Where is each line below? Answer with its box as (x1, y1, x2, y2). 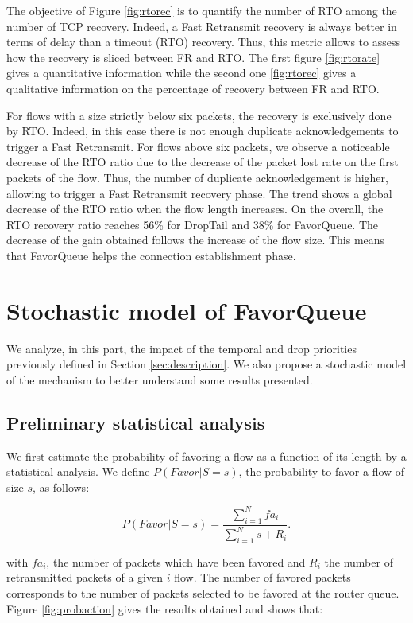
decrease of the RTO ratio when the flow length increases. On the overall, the (6, 201, 384, 217)
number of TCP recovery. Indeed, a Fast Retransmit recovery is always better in (6, 18, 397, 34)
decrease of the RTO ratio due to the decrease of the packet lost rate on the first (6, 154, 399, 170)
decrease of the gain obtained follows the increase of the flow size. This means (6, 232, 385, 248)
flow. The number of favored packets (174, 569, 351, 586)
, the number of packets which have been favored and (46, 553, 306, 570)
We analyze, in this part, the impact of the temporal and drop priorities (6, 340, 357, 356)
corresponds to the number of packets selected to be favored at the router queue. (6, 585, 399, 602)
